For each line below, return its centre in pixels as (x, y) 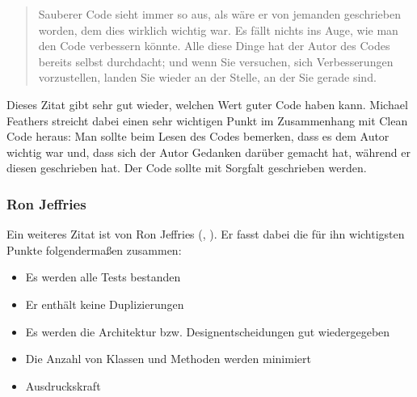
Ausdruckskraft (63, 385)
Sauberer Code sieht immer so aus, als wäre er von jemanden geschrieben (219, 14)
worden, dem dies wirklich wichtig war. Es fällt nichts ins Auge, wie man (218, 30)
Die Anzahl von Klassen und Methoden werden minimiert (168, 359)
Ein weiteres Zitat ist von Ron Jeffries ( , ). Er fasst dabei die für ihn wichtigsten (206, 234)
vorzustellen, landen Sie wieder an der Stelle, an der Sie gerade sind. (207, 77)
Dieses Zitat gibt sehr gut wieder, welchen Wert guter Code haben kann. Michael (207, 104)
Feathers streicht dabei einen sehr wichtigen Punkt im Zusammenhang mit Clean (207, 120)
